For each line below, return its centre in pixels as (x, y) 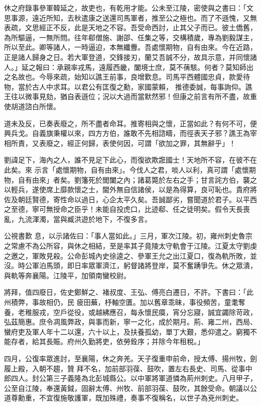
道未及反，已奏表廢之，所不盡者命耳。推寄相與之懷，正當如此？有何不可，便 (130, 123)
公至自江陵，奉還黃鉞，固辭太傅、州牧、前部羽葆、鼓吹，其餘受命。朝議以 (127, 388)
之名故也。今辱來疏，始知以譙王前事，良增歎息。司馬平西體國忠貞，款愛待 (127, 77)
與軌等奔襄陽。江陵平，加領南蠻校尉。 (67, 275)
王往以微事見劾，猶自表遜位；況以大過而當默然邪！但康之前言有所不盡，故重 (130, 96)
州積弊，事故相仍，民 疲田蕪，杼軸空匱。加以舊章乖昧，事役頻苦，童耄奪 (125, 302)
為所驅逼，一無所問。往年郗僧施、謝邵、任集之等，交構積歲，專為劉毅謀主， (130, 37)
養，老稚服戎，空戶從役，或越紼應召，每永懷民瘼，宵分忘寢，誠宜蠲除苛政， (130, 312)
